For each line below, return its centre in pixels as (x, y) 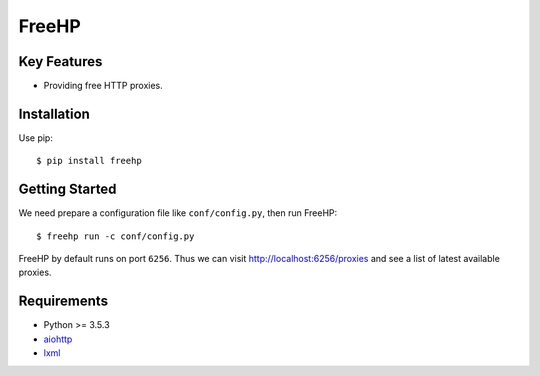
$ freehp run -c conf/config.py (115, 236)
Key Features (60, 61)
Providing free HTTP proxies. (103, 86)
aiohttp (58, 339)
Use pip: (36, 137)
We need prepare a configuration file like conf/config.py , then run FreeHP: (178, 213)
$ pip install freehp (89, 161)
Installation (54, 113)
